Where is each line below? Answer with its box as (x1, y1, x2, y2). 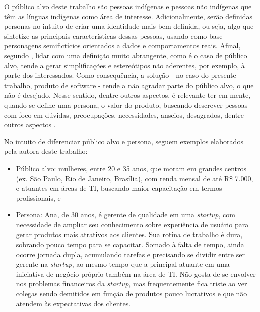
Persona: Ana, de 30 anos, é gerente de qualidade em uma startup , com (16, 209, 235, 220)
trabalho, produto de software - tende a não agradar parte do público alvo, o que (4, 80, 254, 90)
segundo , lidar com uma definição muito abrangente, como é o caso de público (4, 50, 247, 60)
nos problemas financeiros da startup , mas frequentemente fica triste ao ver (16, 278, 247, 289)
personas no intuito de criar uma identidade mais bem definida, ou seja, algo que (4, 21, 254, 31)
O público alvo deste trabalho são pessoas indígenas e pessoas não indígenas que (4, 1, 252, 11)
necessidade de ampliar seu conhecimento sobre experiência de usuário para (16, 219, 249, 229)
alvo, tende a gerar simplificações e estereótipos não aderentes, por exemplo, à (4, 60, 245, 70)
